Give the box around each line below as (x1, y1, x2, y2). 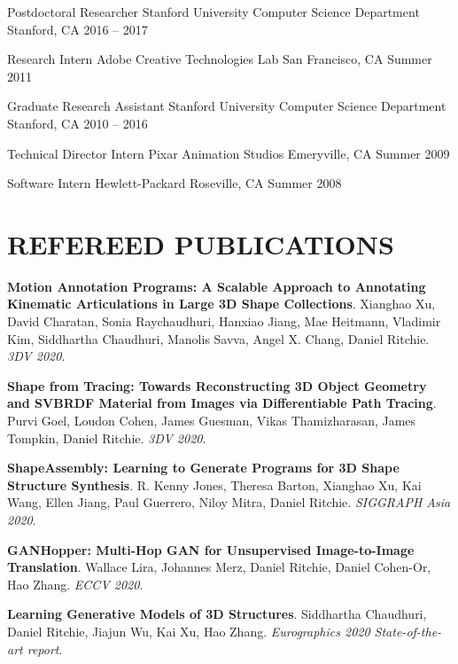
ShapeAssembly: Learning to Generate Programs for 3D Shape (7, 458, 400, 477)
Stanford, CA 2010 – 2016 (7, 113, 148, 132)
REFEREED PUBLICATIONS (7, 225, 394, 262)
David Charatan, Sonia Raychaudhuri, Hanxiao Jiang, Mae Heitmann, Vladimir (7, 312, 441, 331)
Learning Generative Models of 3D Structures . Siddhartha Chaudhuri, (7, 605, 427, 623)
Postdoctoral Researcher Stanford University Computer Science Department (7, 3, 420, 20)
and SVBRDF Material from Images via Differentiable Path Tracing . (7, 394, 437, 412)
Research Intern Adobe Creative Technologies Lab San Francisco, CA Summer (7, 50, 432, 68)
